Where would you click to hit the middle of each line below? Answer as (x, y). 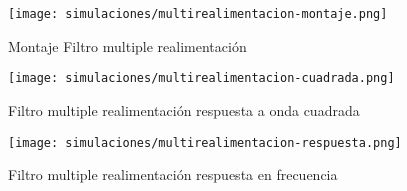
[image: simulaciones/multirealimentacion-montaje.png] (198, 14)
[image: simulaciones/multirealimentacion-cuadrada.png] (201, 78)
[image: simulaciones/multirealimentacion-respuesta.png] (205, 142)
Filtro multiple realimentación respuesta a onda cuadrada (184, 109)
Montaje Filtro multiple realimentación (127, 45)
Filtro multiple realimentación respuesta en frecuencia (173, 174)
